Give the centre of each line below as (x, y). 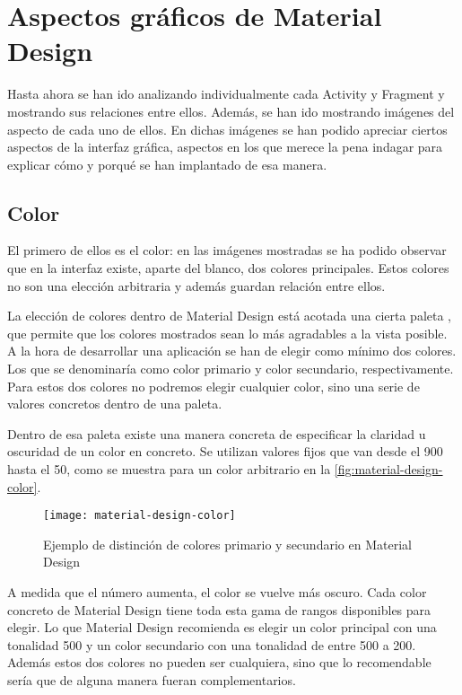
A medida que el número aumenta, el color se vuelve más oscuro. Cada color (217, 592)
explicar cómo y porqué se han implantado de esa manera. (167, 164)
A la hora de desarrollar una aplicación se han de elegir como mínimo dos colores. (232, 351)
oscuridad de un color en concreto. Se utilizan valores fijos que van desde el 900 (225, 451)
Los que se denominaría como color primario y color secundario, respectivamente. (231, 369)
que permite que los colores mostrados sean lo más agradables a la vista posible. (227, 333)
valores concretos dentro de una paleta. (115, 404)
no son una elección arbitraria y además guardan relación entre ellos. (196, 285)
